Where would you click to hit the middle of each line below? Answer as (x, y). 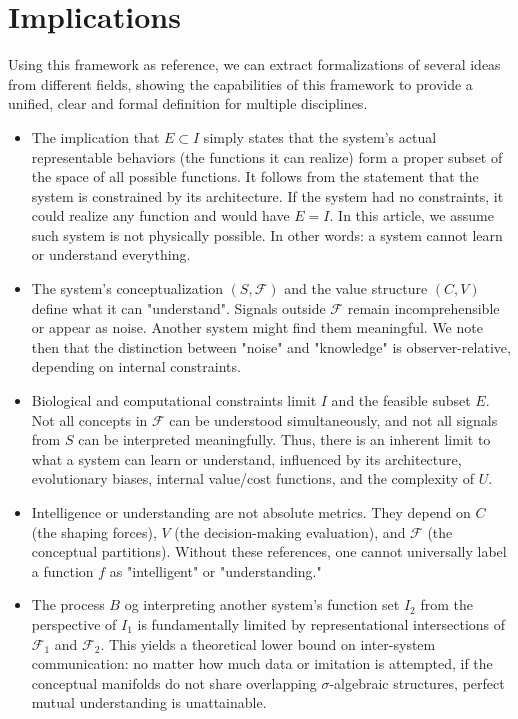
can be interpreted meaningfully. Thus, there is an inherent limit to (284, 439)
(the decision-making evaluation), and (290, 531)
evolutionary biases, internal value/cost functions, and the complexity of (252, 478)
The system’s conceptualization (127, 288)
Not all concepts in (89, 419)
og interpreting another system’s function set (262, 604)
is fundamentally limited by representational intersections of (321, 623)
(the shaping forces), (94, 531)
